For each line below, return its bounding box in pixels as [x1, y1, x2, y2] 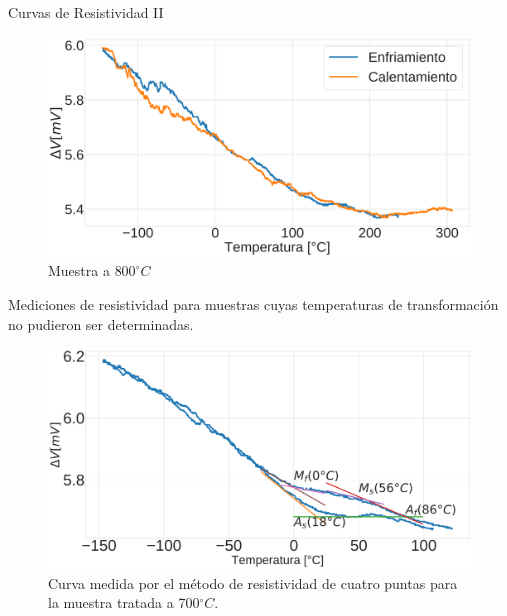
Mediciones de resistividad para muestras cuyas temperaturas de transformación [8, 294, 499, 315]
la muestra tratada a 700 [48, 592, 200, 613]
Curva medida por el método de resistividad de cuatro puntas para [48, 572, 458, 593]
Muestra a [48, 260, 110, 281]
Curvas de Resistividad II [8, 2, 164, 22]
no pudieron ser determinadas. [8, 313, 194, 334]
